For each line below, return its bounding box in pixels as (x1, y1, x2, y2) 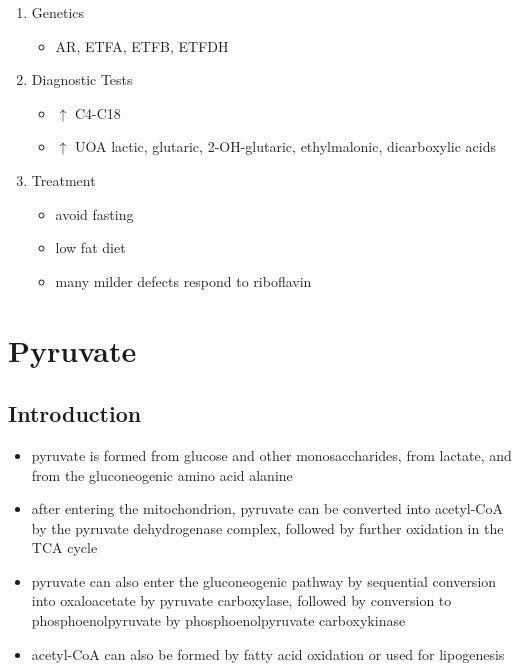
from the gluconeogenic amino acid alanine (31, 464, 293, 485)
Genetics (31, 2, 85, 22)
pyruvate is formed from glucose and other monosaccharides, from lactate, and (31, 444, 512, 465)
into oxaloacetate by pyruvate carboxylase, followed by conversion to (31, 590, 452, 611)
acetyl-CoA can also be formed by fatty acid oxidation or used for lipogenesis (31, 643, 505, 664)
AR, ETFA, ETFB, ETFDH (55, 35, 229, 56)
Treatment (31, 169, 96, 190)
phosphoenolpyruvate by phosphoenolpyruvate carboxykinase (31, 610, 406, 631)
